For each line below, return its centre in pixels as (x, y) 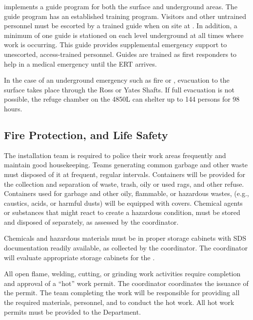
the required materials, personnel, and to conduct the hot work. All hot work (119, 302)
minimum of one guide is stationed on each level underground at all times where (124, 35)
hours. (13, 108)
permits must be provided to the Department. (72, 311)
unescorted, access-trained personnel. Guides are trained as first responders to (120, 54)
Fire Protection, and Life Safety (86, 134)
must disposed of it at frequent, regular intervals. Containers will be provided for (125, 174)
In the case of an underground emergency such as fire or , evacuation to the (117, 80)
